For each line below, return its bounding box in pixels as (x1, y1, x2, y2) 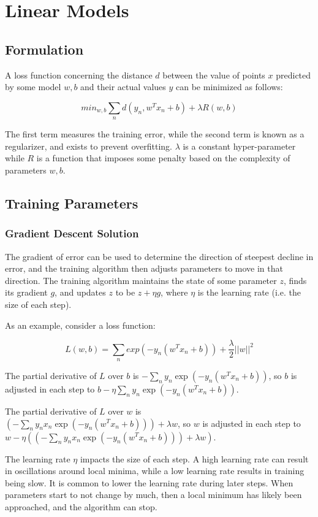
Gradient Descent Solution (5, 226, 139, 241)
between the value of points (162, 68, 265, 81)
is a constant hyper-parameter (183, 139, 296, 152)
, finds (283, 274, 307, 286)
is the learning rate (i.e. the (197, 286, 301, 299)
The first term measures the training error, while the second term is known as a (5, 128, 305, 140)
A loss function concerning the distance (5, 68, 153, 81)
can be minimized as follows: (176, 80, 283, 93)
